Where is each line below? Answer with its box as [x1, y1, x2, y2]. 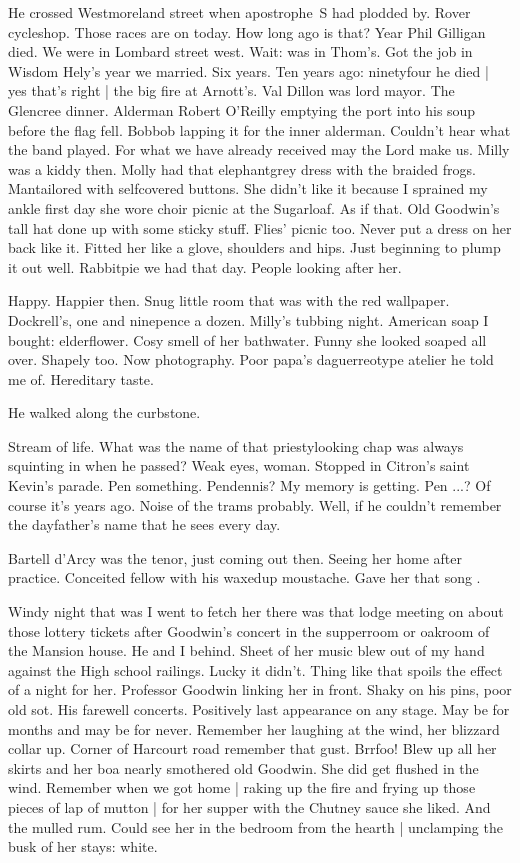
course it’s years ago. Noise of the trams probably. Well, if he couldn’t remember [8, 494, 502, 515]
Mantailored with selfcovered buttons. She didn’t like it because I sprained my [8, 178, 488, 199]
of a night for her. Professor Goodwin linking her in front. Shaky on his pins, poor [8, 679, 512, 700]
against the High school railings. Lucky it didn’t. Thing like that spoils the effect [8, 659, 503, 680]
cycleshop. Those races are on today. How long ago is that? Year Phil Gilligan [8, 21, 486, 42]
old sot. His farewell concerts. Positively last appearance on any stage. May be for [8, 699, 510, 719]
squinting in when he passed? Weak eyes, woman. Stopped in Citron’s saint [8, 455, 470, 476]
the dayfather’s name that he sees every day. [8, 514, 281, 535]
